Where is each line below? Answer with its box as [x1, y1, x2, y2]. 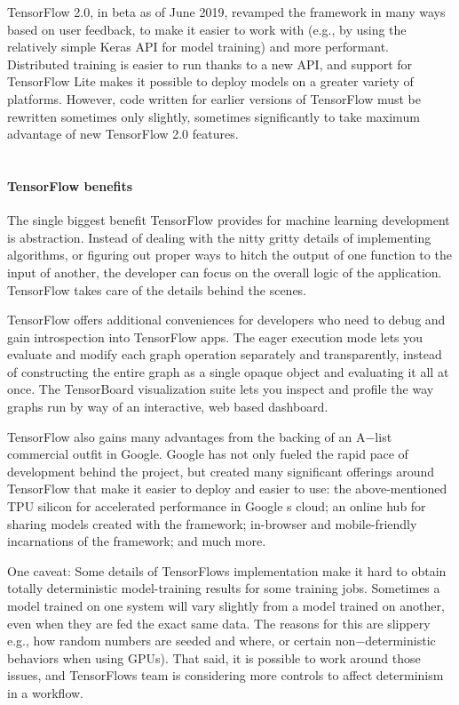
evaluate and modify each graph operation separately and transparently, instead [7, 345, 442, 364]
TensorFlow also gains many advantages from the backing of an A [7, 427, 366, 445]
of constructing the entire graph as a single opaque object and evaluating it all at [7, 362, 449, 381]
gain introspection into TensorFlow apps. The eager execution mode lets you [7, 327, 423, 346]
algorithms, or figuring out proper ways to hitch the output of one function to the [7, 245, 452, 264]
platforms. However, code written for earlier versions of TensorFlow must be [7, 89, 421, 108]
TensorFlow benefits [7, 176, 133, 195]
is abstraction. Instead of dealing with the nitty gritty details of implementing [7, 228, 431, 246]
